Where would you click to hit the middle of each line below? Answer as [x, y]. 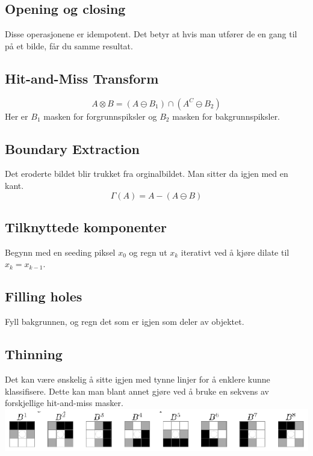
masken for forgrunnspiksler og [100, 116]
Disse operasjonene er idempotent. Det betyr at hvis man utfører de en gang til [151, 34]
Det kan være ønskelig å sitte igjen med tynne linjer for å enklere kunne [138, 379]
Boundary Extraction [73, 148]
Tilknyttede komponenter [86, 226]
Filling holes [44, 296]
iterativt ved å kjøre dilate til [235, 252]
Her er [17, 116]
